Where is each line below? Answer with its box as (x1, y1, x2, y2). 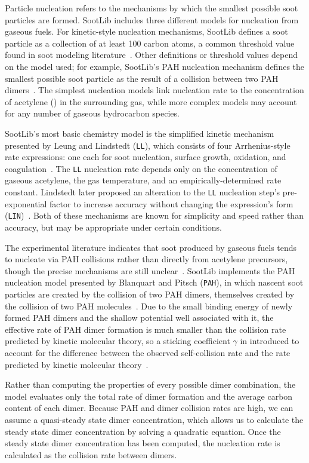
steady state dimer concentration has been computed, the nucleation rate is (5, 437, 280, 449)
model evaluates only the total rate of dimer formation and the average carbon (5, 390, 293, 402)
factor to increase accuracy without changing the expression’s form (50, 197, 293, 210)
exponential (5, 197, 47, 210)
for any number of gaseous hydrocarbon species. (5, 107, 180, 119)
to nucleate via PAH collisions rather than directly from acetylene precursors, (5, 253, 288, 265)
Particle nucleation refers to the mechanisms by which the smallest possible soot (5, 2, 298, 14)
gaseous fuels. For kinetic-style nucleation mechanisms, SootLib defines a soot (5, 25, 288, 38)
